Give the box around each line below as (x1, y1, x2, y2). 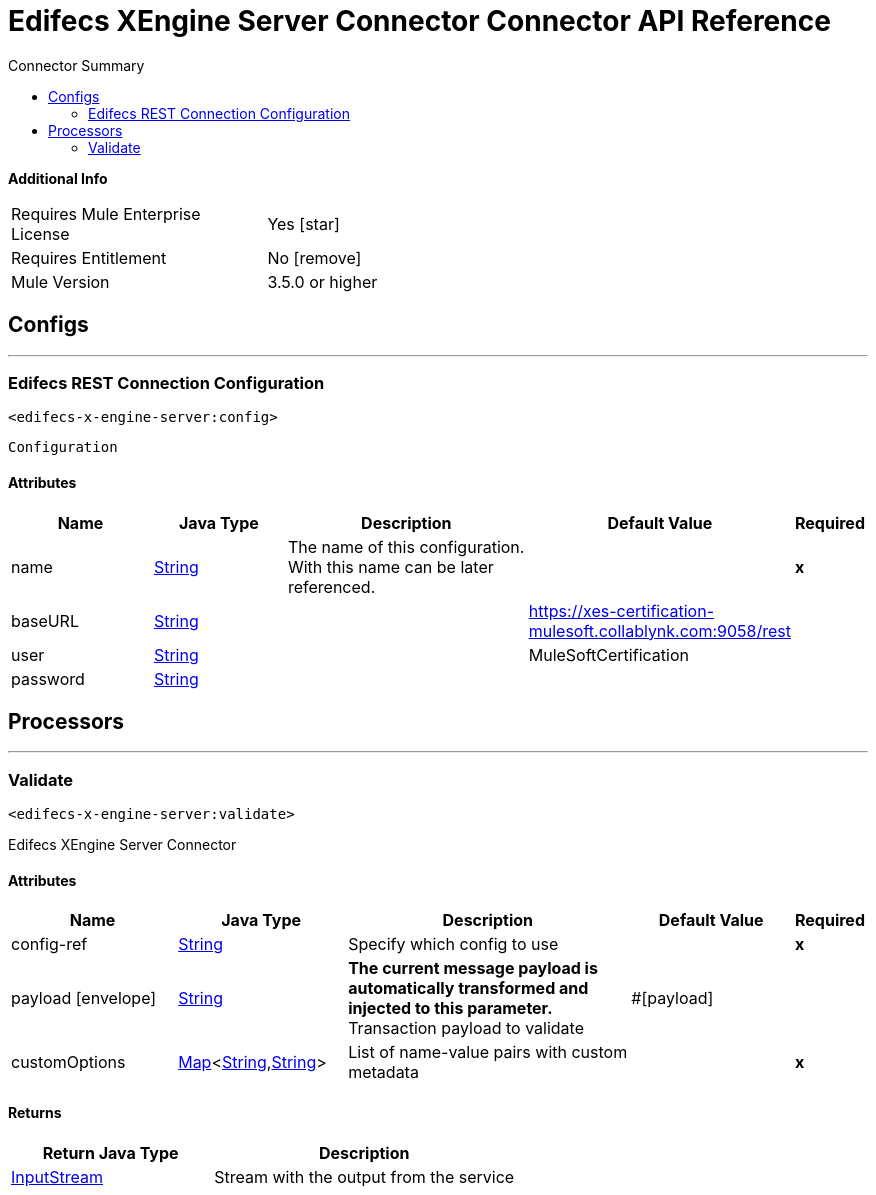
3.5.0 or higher (267, 271, 378, 292)
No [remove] (267, 247, 362, 268)
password (11, 668, 85, 689)
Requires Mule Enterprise (11, 203, 201, 224)
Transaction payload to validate (348, 1018, 584, 1039)
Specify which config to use (348, 934, 559, 955)
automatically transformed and (348, 978, 589, 999)
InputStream (11, 1166, 103, 1187)
